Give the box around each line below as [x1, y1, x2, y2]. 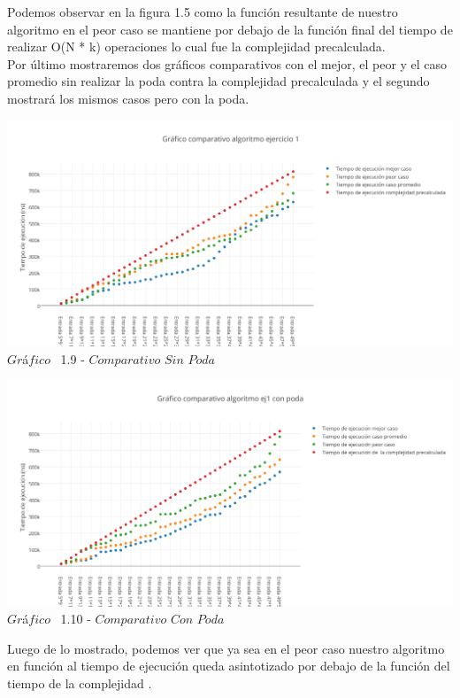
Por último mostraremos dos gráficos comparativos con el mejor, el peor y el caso [7, 54, 448, 73]
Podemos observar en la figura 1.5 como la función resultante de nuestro [7, 3, 398, 20]
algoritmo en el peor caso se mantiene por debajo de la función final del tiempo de [7, 19, 453, 38]
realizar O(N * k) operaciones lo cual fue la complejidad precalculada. [7, 37, 386, 56]
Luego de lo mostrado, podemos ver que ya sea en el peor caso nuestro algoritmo [7, 639, 445, 657]
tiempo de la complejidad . [7, 674, 152, 692]
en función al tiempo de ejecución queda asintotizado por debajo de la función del [7, 656, 450, 675]
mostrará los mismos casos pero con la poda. [7, 89, 249, 107]
